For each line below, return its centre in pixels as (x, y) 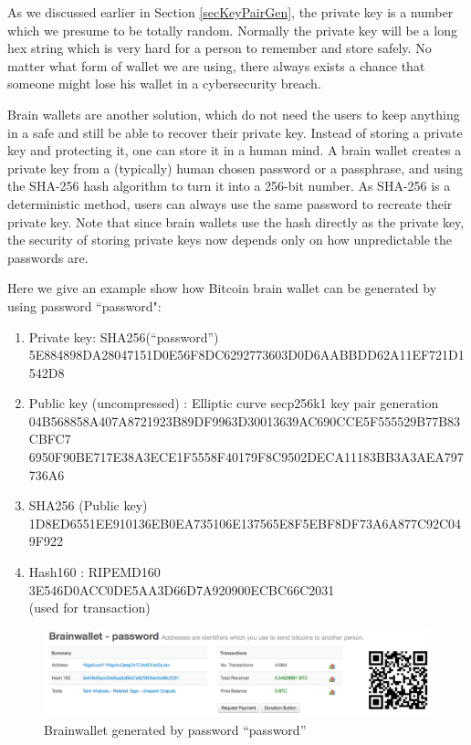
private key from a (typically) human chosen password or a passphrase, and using (235, 168)
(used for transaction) (89, 608)
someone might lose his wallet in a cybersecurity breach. (164, 84)
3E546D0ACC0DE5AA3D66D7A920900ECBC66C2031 (182, 589)
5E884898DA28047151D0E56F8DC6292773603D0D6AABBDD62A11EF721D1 (246, 355)
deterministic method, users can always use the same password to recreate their (230, 203)
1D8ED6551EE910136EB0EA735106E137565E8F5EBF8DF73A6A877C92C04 (245, 523)
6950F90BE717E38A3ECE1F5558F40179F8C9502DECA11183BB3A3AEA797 (246, 457)
